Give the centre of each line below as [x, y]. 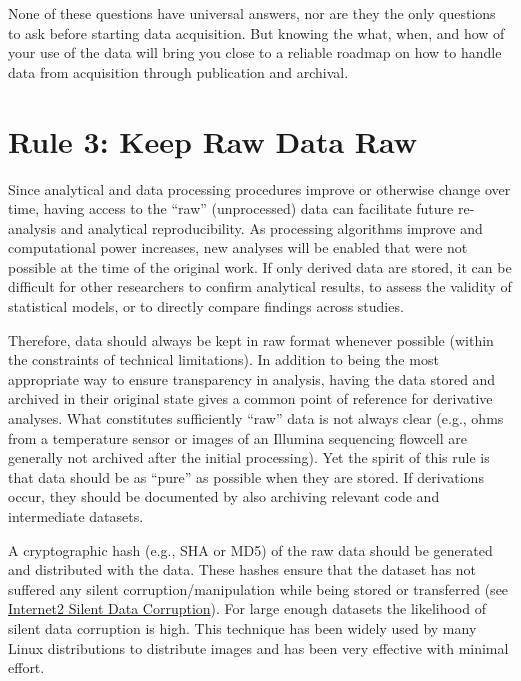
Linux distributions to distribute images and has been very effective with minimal [258, 647]
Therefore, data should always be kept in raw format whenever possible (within [251, 339]
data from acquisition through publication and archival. [178, 71]
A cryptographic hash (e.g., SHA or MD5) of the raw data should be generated [250, 549]
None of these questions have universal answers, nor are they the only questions [252, 13]
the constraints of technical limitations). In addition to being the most [223, 359]
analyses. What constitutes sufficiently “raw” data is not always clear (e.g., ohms [256, 418]
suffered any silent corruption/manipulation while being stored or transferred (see [258, 588]
